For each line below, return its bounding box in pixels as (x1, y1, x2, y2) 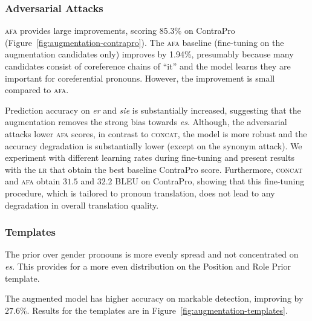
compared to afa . (5, 83, 69, 96)
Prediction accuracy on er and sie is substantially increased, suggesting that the (5, 103, 301, 116)
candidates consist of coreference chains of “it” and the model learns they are (5, 60, 291, 72)
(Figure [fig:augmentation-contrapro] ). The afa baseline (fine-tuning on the (5, 36, 284, 48)
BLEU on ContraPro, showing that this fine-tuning (115, 175, 305, 187)
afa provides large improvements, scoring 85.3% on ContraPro (5, 24, 235, 37)
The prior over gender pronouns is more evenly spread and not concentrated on (5, 248, 299, 261)
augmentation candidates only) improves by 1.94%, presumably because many (5, 48, 294, 60)
